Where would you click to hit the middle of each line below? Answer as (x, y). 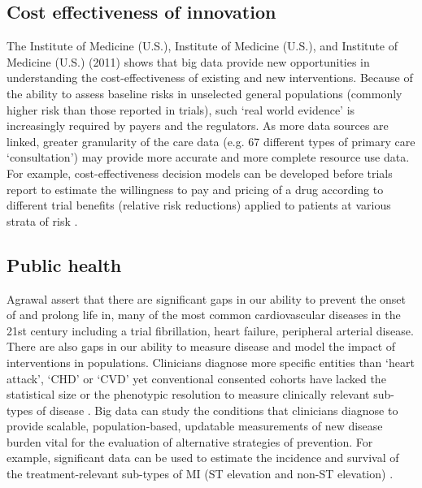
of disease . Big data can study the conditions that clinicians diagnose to (218, 410)
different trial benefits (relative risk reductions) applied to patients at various (199, 205)
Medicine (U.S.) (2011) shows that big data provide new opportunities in (188, 61)
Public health (64, 264)
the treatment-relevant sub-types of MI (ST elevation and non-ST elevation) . (200, 474)
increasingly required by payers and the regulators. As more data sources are (198, 125)
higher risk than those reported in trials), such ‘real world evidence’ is (181, 109)
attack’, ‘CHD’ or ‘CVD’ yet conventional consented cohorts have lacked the (196, 378)
